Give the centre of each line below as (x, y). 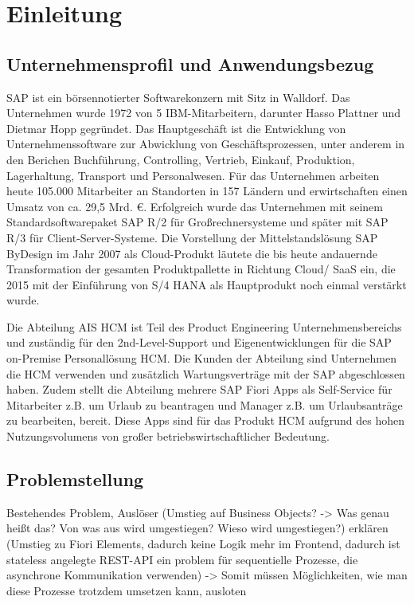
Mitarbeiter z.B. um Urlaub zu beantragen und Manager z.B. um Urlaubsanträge (205, 404)
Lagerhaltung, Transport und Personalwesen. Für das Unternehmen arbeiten (193, 175)
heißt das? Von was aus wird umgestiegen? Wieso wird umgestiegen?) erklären (197, 528)
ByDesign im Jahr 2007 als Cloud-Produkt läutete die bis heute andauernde (192, 253)
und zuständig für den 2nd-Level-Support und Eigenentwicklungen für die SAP (199, 342)
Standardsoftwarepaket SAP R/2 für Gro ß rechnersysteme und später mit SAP (197, 222)
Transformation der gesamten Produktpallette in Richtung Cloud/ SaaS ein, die (201, 269)
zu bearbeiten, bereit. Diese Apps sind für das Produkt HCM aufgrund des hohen (205, 420)
